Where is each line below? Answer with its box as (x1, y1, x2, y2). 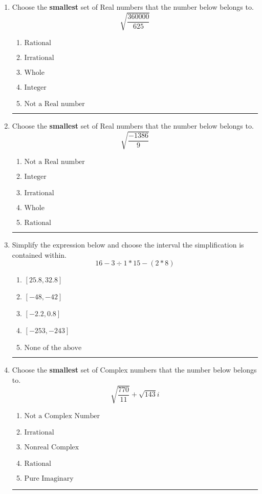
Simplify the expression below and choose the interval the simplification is (12, 239, 244, 250)
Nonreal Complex (24, 444, 79, 451)
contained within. (12, 249, 67, 260)
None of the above (24, 344, 82, 352)
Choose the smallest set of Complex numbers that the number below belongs (12, 364, 257, 375)
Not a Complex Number (24, 413, 100, 420)
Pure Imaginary (24, 475, 74, 483)
